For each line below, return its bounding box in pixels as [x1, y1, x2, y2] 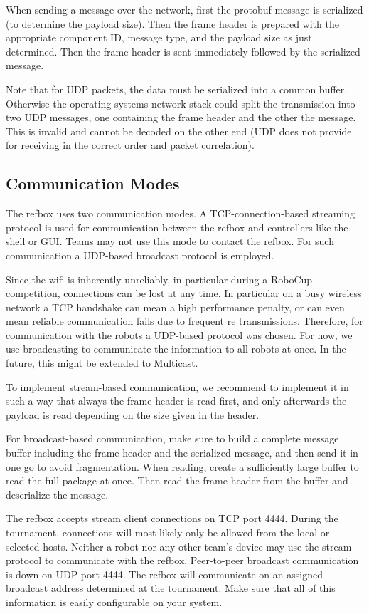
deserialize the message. [6, 486, 109, 501]
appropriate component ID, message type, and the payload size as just [6, 30, 312, 45]
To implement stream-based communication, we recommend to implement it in [6, 379, 349, 394]
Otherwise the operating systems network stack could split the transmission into [6, 95, 355, 110]
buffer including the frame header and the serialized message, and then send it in [6, 445, 358, 460]
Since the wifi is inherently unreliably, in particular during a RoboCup [6, 271, 313, 286]
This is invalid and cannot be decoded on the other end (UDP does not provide [6, 123, 352, 138]
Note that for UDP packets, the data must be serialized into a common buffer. [6, 81, 348, 96]
